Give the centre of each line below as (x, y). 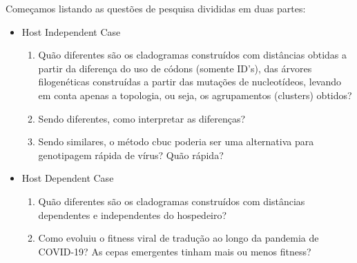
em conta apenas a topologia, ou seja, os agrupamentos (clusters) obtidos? (195, 95)
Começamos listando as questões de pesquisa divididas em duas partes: (156, 8)
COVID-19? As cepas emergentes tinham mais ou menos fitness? (175, 251)
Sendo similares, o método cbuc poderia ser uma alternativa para (176, 141)
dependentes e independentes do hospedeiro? (133, 214)
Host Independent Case (71, 31)
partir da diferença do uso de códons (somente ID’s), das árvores (175, 68)
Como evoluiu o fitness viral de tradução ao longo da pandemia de (178, 238)
